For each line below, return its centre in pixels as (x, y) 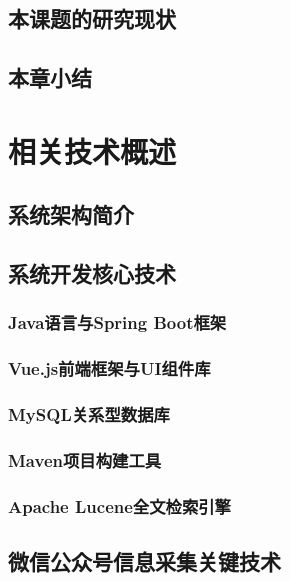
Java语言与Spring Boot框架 (117, 322)
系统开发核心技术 (92, 273)
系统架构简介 (71, 214)
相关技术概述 (92, 150)
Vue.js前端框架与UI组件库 (109, 368)
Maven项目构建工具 (85, 459)
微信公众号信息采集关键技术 (144, 561)
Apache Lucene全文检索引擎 (119, 505)
